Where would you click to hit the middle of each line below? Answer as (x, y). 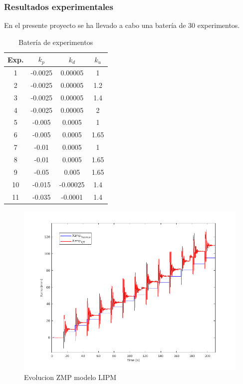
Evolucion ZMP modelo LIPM (70, 377)
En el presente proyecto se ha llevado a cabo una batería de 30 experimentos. (122, 25)
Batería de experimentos (56, 42)
